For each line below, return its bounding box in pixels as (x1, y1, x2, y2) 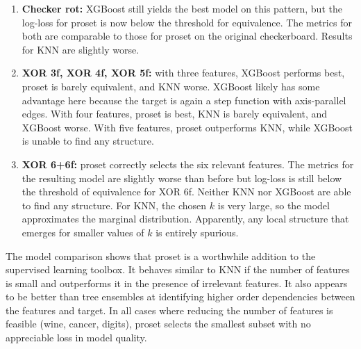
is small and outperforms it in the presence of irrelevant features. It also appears (6, 275, 348, 290)
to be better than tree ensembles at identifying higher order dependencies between (6, 289, 355, 304)
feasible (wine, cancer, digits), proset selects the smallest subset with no (6, 316, 311, 331)
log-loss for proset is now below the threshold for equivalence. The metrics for (22, 15, 352, 29)
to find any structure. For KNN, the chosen (22, 197, 207, 212)
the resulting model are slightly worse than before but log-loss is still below (22, 170, 342, 185)
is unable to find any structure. (22, 133, 154, 148)
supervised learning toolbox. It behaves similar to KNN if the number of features (6, 262, 350, 277)
